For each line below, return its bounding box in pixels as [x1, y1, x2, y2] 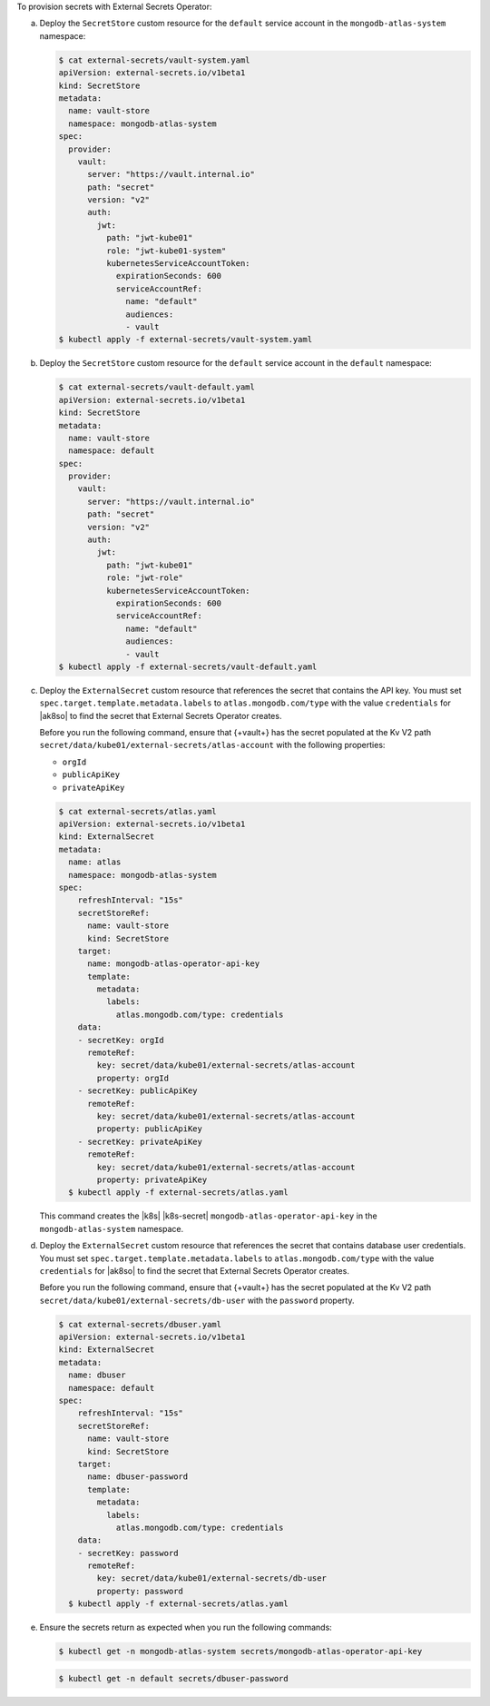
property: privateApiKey [96, 1174, 208, 1185]
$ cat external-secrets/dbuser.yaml [58, 1319, 222, 1329]
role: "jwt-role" [105, 573, 183, 583]
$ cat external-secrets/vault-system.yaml [58, 54, 250, 65]
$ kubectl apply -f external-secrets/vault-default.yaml [58, 661, 318, 672]
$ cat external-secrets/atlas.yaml [58, 806, 217, 816]
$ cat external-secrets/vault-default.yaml [58, 382, 256, 392]
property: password [96, 1585, 183, 1596]
